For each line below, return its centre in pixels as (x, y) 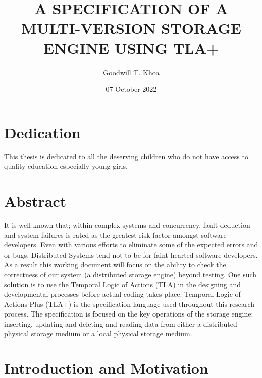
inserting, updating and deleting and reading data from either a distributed (121, 323)
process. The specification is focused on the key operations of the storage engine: (129, 314)
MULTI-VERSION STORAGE (131, 28)
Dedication (42, 132)
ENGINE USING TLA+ (131, 48)
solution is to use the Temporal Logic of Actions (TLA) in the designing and (123, 284)
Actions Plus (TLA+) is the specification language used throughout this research (129, 304)
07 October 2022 (131, 89)
